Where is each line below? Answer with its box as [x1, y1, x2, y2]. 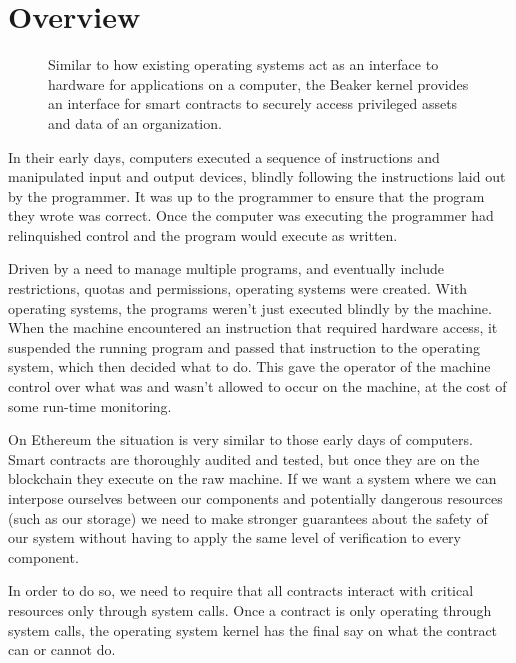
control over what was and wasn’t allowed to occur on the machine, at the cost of [8, 376, 507, 397]
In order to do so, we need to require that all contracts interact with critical [8, 580, 474, 601]
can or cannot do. [8, 639, 116, 660]
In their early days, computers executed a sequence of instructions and [8, 146, 440, 167]
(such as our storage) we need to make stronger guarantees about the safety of [8, 507, 488, 528]
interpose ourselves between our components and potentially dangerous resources [8, 488, 503, 508]
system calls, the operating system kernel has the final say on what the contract [8, 619, 498, 640]
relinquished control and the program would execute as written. [8, 224, 398, 245]
